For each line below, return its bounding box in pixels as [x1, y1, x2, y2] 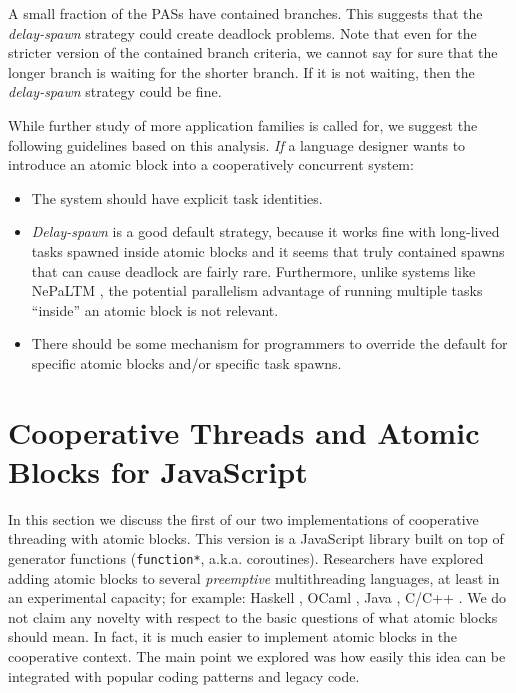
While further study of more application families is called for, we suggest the [8, 114, 478, 135]
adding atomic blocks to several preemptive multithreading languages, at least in [8, 567, 500, 588]
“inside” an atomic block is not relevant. [31, 299, 279, 320]
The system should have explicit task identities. [31, 187, 323, 208]
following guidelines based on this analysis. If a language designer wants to [8, 134, 466, 155]
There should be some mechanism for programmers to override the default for [31, 333, 508, 354]
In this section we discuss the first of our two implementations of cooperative [8, 508, 479, 529]
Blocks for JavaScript [8, 450, 308, 491]
